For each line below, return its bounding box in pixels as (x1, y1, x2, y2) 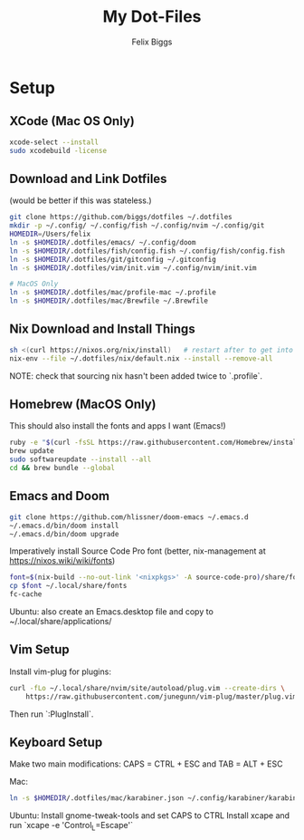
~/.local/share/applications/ (9, 616, 112, 626)
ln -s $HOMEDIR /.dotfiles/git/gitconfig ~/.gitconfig (9, 255, 217, 264)
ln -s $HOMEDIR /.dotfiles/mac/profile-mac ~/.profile (9, 288, 217, 297)
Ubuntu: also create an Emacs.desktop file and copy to (9, 606, 214, 617)
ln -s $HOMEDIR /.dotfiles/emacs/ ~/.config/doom (9, 237, 196, 246)
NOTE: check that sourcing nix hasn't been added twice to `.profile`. (9, 370, 263, 381)
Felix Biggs (131, 36, 173, 47)
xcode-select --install (9, 138, 100, 147)
